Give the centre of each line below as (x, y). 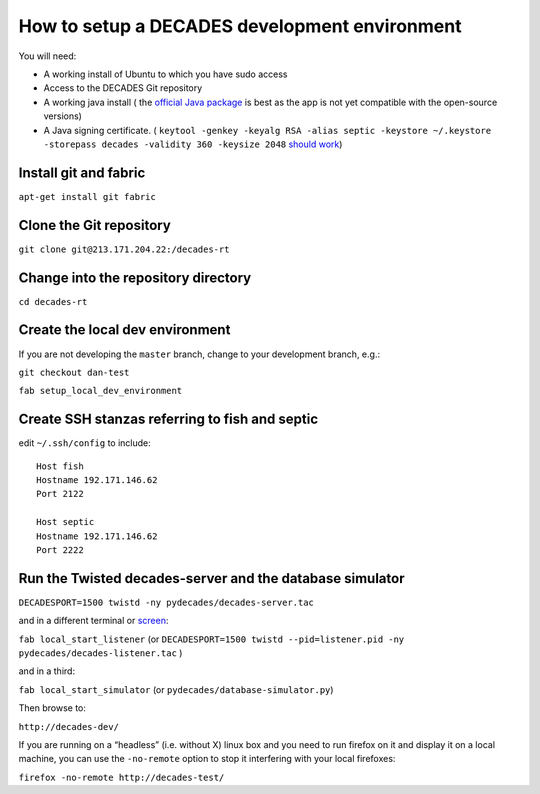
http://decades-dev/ (69, 726)
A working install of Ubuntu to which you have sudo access (166, 74)
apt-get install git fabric (87, 196)
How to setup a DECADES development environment (240, 26)
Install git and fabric (82, 172)
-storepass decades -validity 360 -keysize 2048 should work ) (193, 144)
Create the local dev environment (124, 330)
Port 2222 (60, 549)
